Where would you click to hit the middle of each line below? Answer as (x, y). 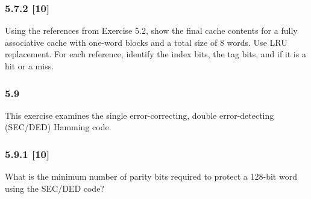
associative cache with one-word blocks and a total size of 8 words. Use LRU (146, 42)
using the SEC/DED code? (55, 188)
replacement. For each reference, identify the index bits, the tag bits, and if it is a (155, 54)
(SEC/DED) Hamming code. (58, 127)
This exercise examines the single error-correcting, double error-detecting (140, 115)
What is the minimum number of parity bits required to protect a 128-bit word (151, 176)
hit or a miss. (30, 66)
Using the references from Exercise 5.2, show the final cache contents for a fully (151, 30)
